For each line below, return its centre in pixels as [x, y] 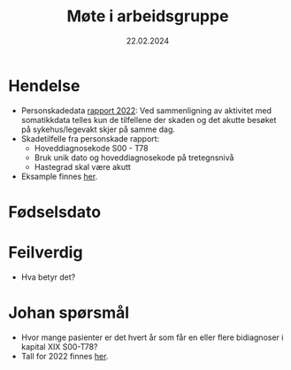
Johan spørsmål [69, 312]
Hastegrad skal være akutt [83, 166]
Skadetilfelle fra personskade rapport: [90, 138]
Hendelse [44, 85]
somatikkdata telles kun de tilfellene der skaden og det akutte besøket [149, 119]
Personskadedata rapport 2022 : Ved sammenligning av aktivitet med [146, 110]
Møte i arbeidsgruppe [148, 16]
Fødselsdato [55, 212]
